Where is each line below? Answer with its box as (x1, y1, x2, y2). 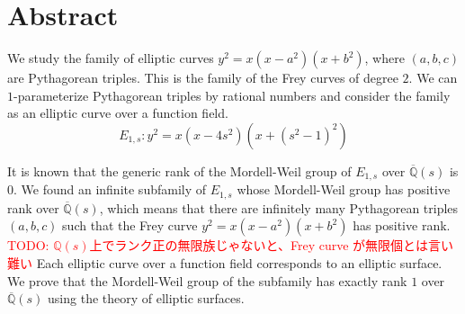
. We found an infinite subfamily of (13, 180, 207, 199)
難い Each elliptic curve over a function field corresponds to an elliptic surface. (7, 254, 443, 272)
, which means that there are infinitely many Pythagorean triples (99, 198, 459, 217)
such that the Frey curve (62, 216, 198, 235)
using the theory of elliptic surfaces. (48, 289, 245, 308)
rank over (7, 198, 59, 217)
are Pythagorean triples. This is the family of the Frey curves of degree (7, 68, 398, 87)
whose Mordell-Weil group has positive (237, 180, 451, 199)
